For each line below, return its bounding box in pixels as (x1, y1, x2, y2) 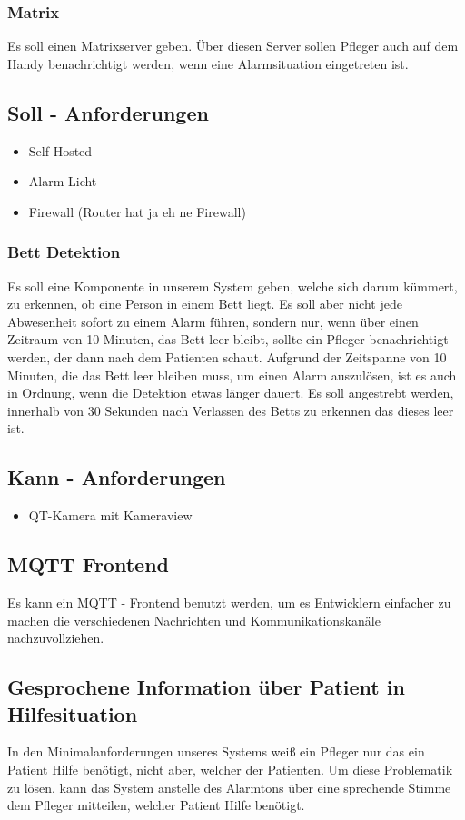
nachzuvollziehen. (7, 628, 104, 647)
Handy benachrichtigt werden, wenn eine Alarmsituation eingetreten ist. (7, 54, 409, 73)
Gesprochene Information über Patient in (7, 673, 405, 701)
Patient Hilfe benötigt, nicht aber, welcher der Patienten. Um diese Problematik (7, 759, 453, 778)
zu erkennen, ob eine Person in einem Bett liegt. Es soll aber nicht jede (7, 294, 402, 313)
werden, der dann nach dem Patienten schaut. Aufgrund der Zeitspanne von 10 (7, 347, 447, 366)
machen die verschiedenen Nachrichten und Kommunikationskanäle (7, 610, 381, 629)
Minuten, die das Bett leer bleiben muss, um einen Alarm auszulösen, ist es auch (7, 365, 457, 384)
